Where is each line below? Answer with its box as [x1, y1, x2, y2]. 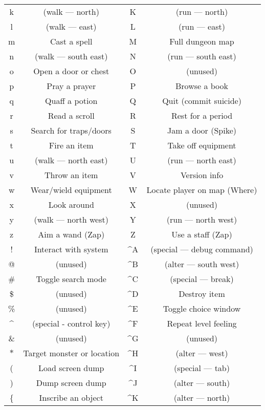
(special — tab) [174, 361, 230, 374]
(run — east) [179, 20, 225, 32]
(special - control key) [32, 317, 111, 329]
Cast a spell [50, 35, 93, 47]
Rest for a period [171, 109, 233, 121]
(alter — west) [175, 347, 228, 359]
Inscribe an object [39, 391, 103, 403]
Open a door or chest [33, 64, 109, 77]
